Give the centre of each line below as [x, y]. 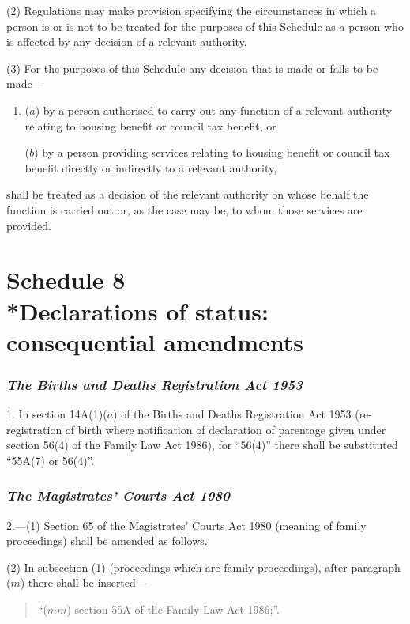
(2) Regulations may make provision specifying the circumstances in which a [192, 10]
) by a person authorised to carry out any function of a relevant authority [214, 110]
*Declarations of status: [137, 310]
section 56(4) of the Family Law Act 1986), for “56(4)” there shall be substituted [202, 445]
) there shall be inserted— [83, 582]
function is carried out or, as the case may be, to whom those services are [184, 209]
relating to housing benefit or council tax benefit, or [150, 125]
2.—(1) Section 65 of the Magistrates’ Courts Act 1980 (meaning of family [186, 525]
